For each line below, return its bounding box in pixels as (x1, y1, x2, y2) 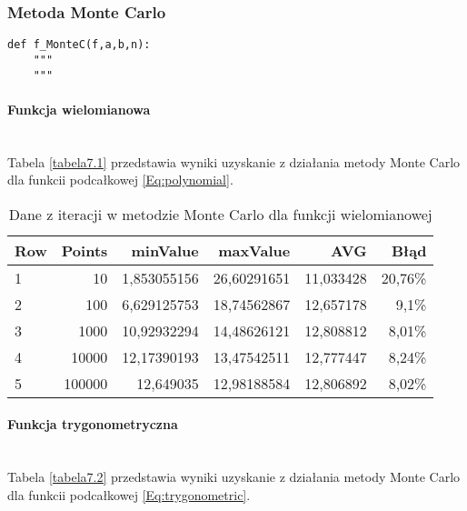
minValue (131, 239, 199, 261)
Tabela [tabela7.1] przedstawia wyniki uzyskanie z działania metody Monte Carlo (7, 152, 461, 171)
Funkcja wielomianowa (7, 99, 151, 118)
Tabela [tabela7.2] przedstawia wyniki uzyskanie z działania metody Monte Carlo (7, 467, 461, 486)
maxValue (218, 239, 291, 261)
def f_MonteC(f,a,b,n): (7, 38, 151, 52)
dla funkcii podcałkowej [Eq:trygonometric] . (7, 485, 251, 504)
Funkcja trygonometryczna (7, 415, 178, 434)
